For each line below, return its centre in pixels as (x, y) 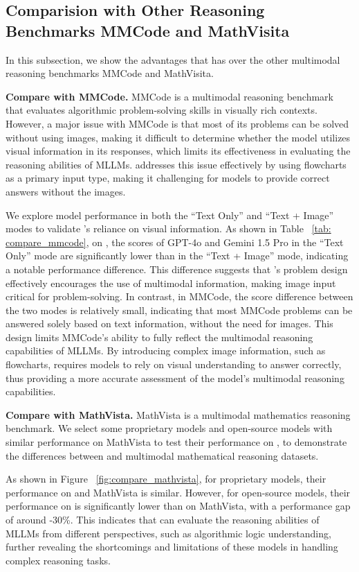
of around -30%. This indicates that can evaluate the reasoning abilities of (163, 519)
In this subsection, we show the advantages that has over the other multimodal (173, 59)
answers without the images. (66, 191)
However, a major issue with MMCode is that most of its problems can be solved (177, 123)
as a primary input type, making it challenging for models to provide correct (168, 178)
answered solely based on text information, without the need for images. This (169, 323)
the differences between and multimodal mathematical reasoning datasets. (162, 455)
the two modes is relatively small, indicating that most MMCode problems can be (179, 310)
